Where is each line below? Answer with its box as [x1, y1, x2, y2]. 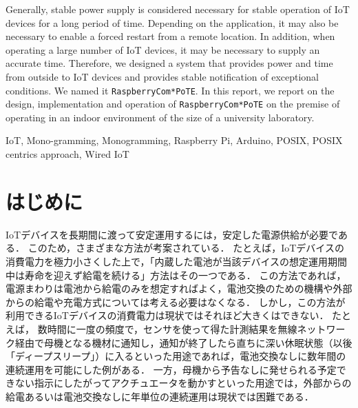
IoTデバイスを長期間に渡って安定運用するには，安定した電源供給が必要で [6, 227, 338, 241]
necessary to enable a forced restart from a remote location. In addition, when [6, 29, 335, 43]
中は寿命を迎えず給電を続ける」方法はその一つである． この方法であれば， [6, 267, 346, 282]
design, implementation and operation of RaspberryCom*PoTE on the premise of [6, 96, 340, 111]
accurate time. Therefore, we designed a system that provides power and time [6, 56, 333, 70]
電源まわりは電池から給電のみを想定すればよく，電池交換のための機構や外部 [6, 281, 352, 296]
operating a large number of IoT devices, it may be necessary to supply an [6, 42, 320, 57]
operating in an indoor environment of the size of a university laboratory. [6, 110, 315, 124]
